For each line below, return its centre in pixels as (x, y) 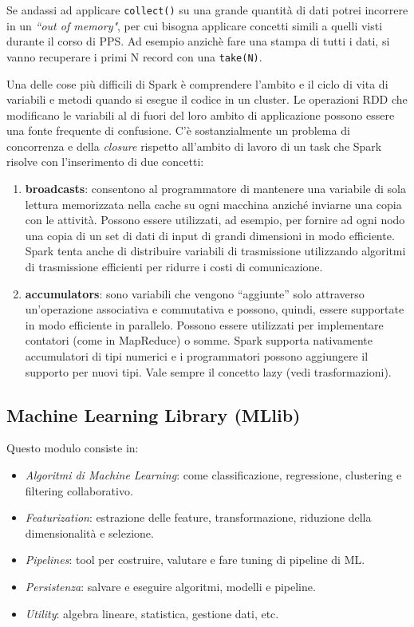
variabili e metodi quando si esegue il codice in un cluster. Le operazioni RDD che (207, 99)
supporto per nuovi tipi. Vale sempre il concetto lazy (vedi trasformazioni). (208, 371)
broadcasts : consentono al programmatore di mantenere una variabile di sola (216, 189)
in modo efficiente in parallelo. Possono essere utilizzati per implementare (204, 324)
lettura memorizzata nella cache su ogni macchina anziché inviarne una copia (213, 204)
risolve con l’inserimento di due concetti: (105, 162)
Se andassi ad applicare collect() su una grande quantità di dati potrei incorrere (207, 10)
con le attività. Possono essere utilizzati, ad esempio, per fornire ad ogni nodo (215, 220)
